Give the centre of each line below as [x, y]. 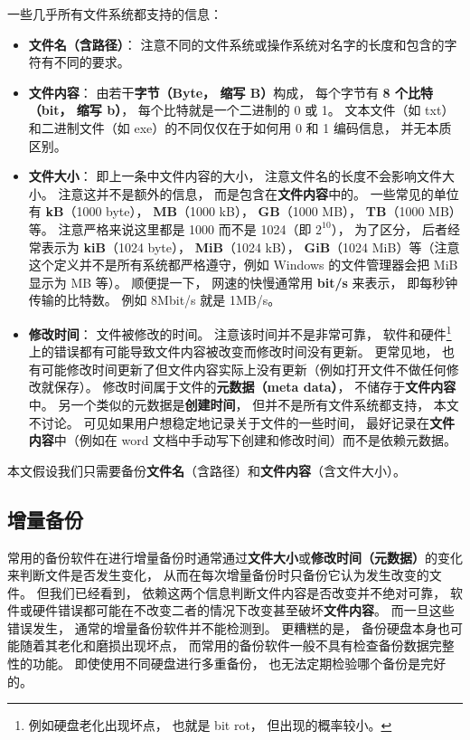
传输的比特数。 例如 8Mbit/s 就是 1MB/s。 [155, 300]
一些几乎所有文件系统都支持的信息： [115, 14]
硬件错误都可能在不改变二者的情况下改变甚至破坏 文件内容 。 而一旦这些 [243, 610]
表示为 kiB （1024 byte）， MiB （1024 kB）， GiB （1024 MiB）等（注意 [250, 247]
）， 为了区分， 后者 [390, 228]
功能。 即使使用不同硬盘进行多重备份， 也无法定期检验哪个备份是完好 [239, 664]
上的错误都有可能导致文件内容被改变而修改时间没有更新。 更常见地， [233, 351]
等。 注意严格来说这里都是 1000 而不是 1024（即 [170, 228]
